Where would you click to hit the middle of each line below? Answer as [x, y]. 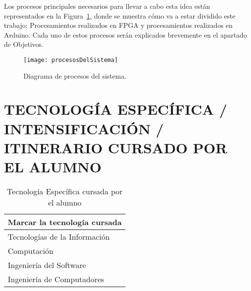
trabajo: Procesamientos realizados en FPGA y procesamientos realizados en [118, 25]
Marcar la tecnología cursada [65, 222]
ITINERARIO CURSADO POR [116, 147]
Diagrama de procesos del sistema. [75, 75]
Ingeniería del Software [47, 265]
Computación [31, 250]
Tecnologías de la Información [59, 236]
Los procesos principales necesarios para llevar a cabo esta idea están [107, 6]
